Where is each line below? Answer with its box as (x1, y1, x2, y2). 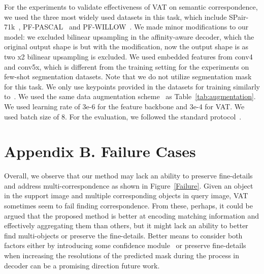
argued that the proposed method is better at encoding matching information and (4, 210, 259, 221)
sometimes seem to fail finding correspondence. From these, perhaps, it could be (4, 200, 253, 211)
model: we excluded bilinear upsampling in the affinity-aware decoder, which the (4, 31, 254, 42)
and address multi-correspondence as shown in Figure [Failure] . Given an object (4, 180, 253, 191)
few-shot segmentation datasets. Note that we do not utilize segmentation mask (4, 71, 252, 82)
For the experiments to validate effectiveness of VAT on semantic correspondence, (4, 2, 258, 12)
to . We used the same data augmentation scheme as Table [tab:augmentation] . (4, 91, 256, 102)
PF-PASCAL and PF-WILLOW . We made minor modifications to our (22, 21, 249, 32)
